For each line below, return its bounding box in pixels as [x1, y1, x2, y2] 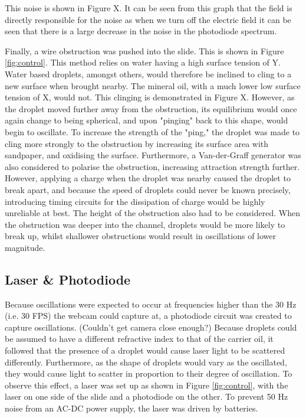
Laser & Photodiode [5, 270, 131, 288]
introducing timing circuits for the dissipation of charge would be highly [5, 195, 265, 207]
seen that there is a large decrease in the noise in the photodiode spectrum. [5, 25, 277, 37]
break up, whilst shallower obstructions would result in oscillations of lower [5, 230, 277, 242]
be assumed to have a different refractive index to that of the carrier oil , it [5, 332, 274, 345]
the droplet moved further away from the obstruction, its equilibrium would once [5, 102, 297, 115]
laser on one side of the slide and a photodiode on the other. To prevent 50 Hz [5, 390, 288, 403]
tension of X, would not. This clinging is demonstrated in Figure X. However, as [5, 91, 295, 103]
